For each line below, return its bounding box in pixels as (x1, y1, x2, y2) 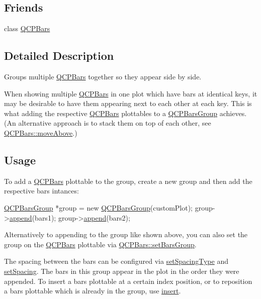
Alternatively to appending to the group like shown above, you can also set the (4, 229, 248, 240)
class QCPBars (4, 23, 50, 34)
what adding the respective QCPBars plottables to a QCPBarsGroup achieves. (4, 108, 247, 118)
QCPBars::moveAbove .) (4, 127, 77, 138)
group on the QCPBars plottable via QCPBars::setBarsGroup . (4, 239, 197, 249)
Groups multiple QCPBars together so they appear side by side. (4, 71, 202, 81)
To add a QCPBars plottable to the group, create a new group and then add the (4, 175, 252, 186)
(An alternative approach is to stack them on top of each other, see (4, 118, 211, 128)
